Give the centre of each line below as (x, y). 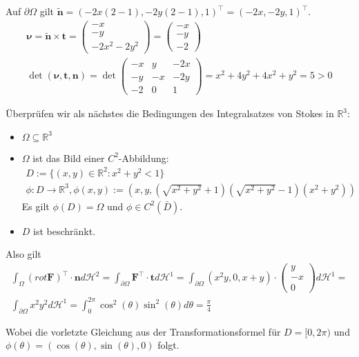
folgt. (168, 345)
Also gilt (23, 254)
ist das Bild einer (69, 157)
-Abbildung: (144, 157)
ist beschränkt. (65, 231)
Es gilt (36, 206)
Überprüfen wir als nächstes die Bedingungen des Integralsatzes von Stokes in (170, 113)
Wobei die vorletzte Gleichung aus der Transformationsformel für (143, 331)
